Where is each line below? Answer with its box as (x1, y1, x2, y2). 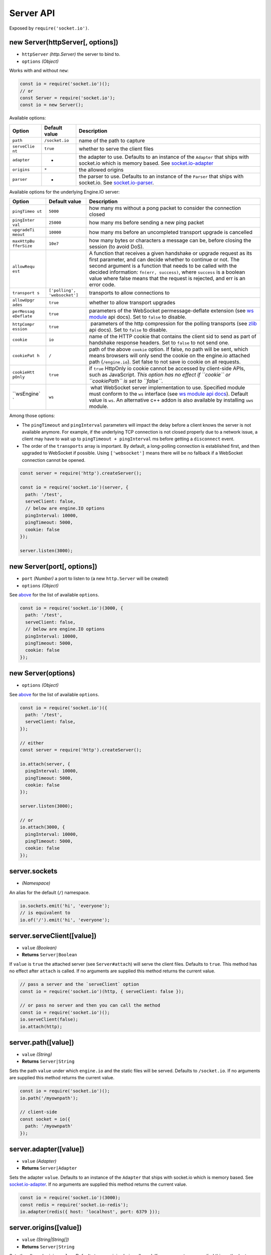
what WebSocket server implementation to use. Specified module (90, 384, 245, 391)
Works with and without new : (9, 68, 69, 74)
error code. (89, 281, 116, 288)
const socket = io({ (20, 1116, 70, 1122)
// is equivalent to (20, 910, 70, 916)
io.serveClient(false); (20, 1017, 79, 1023)
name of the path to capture (78, 137, 145, 144)
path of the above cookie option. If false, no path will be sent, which (89, 346, 248, 353)
